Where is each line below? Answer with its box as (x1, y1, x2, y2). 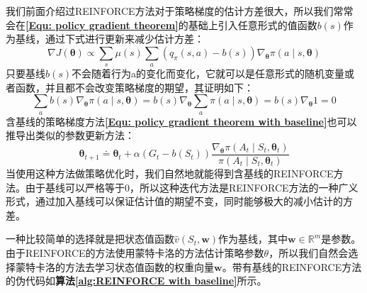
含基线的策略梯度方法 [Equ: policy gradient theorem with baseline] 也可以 (6, 114, 357, 128)
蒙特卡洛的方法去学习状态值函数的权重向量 (15, 259, 214, 274)
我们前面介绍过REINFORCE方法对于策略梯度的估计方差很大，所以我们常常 (6, 4, 354, 18)
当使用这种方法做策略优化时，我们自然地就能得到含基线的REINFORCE (6, 166, 334, 180)
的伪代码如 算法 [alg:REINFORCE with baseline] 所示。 (6, 273, 267, 288)
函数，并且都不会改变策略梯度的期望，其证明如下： (15, 79, 254, 94)
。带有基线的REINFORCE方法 (222, 259, 362, 274)
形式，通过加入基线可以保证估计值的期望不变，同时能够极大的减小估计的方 (6, 194, 353, 209)
